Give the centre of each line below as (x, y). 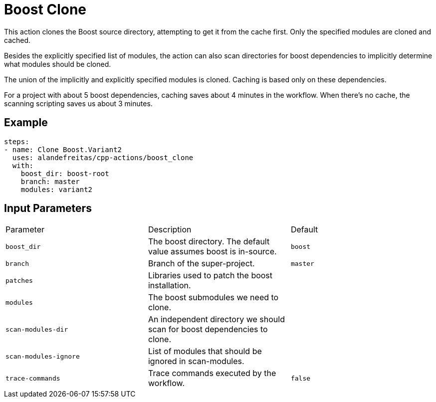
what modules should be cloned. (58, 64)
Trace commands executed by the (212, 373)
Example (26, 123)
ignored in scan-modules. (196, 361)
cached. (17, 40)
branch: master (50, 181)
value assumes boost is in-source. (212, 252)
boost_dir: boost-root (65, 173)
